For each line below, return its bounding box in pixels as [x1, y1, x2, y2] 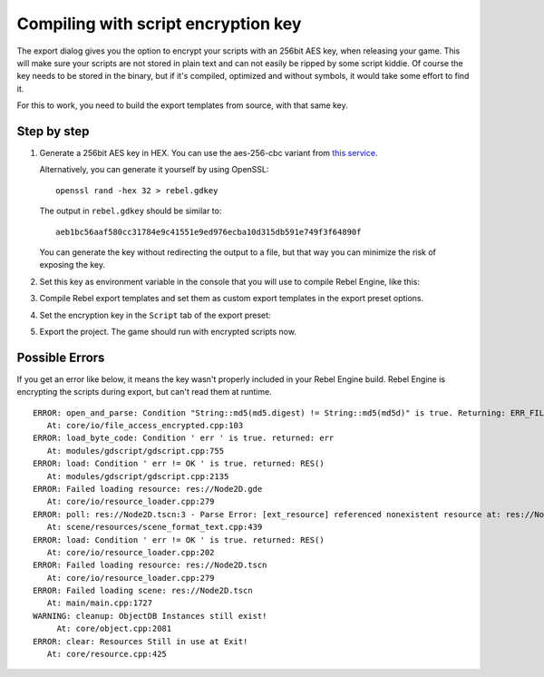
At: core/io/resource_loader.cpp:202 [46, 547, 215, 557]
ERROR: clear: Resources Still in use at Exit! [33, 636, 248, 646]
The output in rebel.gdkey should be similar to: [39, 205, 222, 217]
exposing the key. [39, 260, 106, 270]
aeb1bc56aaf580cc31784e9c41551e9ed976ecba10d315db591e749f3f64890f [55, 227, 362, 237]
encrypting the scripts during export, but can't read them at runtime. [16, 387, 272, 397]
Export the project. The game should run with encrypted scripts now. [39, 326, 296, 337]
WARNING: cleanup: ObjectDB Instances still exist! [33, 611, 267, 621]
